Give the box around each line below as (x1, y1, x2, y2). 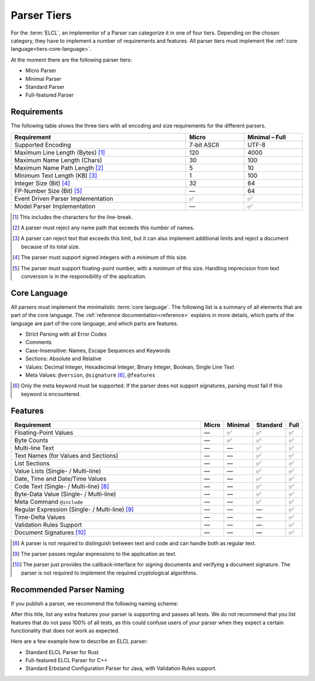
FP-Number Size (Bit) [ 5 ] (14, 187, 82, 195)
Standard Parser (25, 83, 65, 90)
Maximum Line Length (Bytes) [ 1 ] (14, 148, 105, 156)
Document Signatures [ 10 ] (14, 528, 86, 536)
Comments (25, 339, 52, 346)
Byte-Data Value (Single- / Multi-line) (14, 490, 117, 498)
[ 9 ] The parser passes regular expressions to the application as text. (12, 551, 177, 558)
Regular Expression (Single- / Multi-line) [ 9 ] (14, 505, 134, 513)
